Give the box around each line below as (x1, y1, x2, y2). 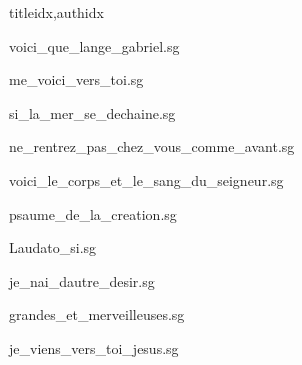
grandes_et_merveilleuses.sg (9, 304, 185, 325)
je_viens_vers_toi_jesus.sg (9, 337, 179, 358)
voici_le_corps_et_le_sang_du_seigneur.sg (9, 169, 284, 190)
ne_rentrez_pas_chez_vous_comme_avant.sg (9, 136, 295, 157)
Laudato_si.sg (9, 237, 97, 258)
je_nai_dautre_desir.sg (9, 270, 155, 291)
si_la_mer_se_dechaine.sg (9, 102, 176, 123)
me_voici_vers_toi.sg (9, 69, 144, 90)
